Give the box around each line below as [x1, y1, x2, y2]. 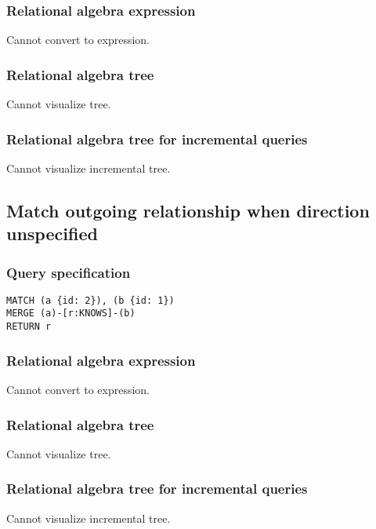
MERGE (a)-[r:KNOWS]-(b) [6, 308, 136, 319]
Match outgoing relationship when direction [6, 198, 370, 222]
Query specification [6, 262, 131, 282]
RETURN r [6, 321, 52, 333]
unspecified [6, 221, 98, 246]
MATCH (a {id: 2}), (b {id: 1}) [6, 294, 175, 306]
